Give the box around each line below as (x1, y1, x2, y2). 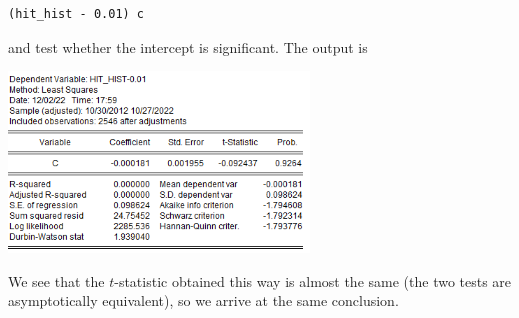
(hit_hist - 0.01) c (8, 7, 145, 21)
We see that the (8, 270, 105, 291)
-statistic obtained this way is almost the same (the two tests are (114, 270, 512, 291)
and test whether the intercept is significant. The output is (8, 36, 368, 57)
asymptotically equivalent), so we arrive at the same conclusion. (8, 290, 399, 311)
